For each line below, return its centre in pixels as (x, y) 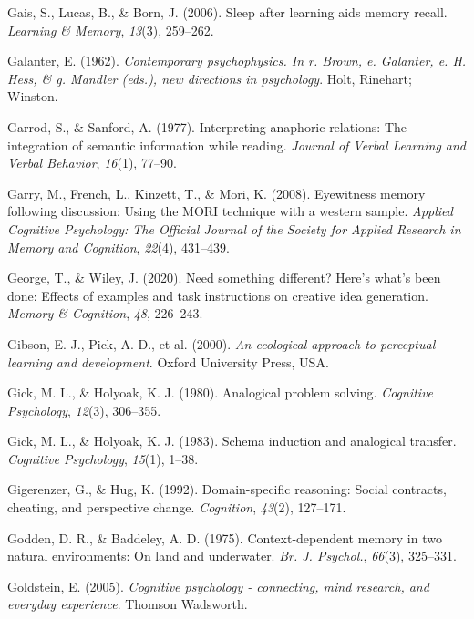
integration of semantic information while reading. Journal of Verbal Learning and (237, 144)
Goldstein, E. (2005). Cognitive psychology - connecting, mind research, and (218, 586)
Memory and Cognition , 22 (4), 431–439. (118, 247)
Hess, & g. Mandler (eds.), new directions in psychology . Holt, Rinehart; (210, 78)
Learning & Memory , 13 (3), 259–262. (111, 30)
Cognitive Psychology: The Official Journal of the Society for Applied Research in (234, 228)
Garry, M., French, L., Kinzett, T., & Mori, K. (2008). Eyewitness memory (216, 193)
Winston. (33, 96)
